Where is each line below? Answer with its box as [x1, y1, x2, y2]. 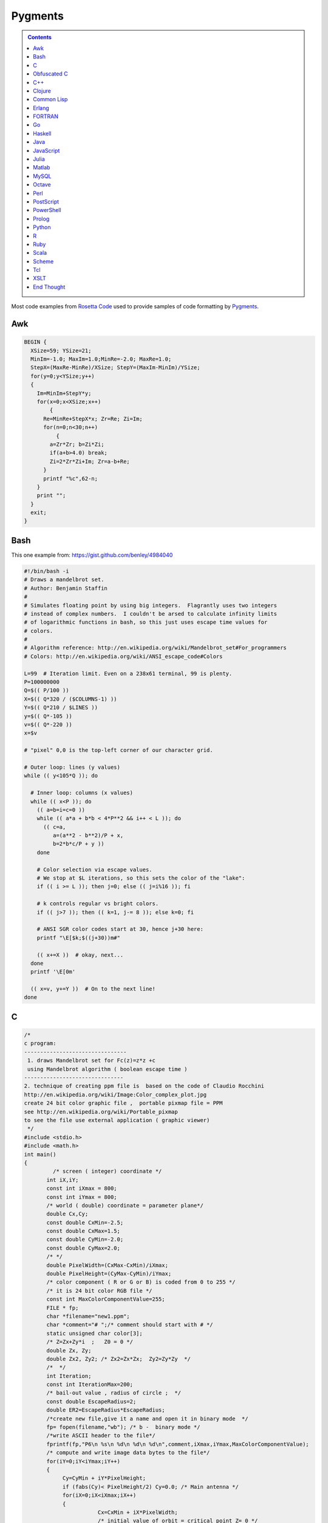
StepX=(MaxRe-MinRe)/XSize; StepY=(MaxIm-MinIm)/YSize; [30, 364, 200, 371]
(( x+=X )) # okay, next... [36, 951, 124, 958]
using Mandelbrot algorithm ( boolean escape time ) [27, 1065, 188, 1072]
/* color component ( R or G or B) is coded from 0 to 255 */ [46, 1279, 236, 1285]
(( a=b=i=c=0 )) [36, 806, 85, 813]
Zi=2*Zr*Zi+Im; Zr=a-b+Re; [49, 458, 130, 465]
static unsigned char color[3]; [46, 1330, 143, 1337]
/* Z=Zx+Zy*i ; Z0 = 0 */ [46, 1338, 134, 1346]
